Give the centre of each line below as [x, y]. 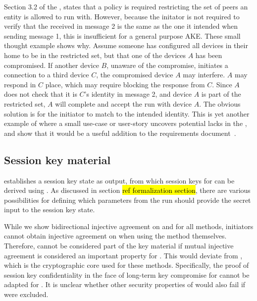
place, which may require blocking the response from [125, 84]
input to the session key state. [50, 210]
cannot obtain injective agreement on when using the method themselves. [115, 236]
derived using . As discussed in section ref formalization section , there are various [127, 190]
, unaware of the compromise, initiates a [167, 65]
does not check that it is [41, 94]
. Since [222, 84]
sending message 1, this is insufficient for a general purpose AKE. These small [122, 35]
